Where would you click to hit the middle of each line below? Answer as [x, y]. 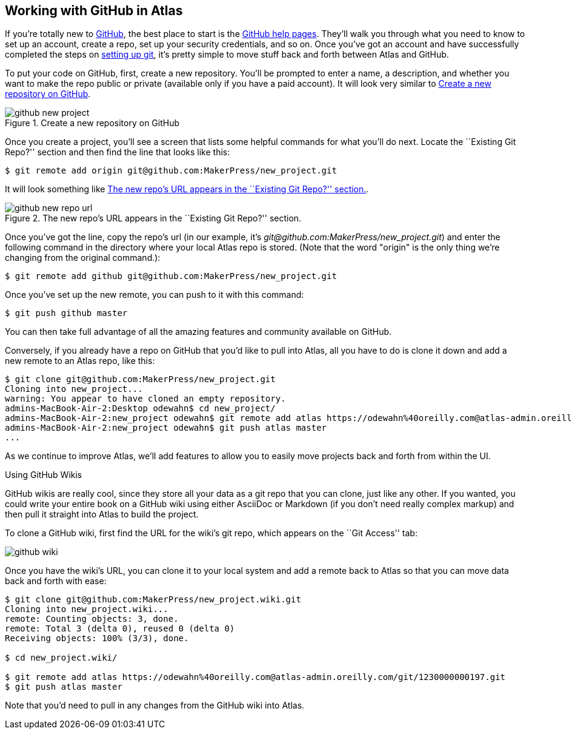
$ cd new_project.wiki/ [61, 658]
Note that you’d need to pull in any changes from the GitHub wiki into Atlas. [155, 705]
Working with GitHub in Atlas [94, 11]
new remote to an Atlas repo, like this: [80, 361]
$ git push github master [66, 313]
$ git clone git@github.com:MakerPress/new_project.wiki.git [153, 600]
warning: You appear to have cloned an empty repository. [145, 399]
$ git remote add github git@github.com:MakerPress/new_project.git [171, 276]
